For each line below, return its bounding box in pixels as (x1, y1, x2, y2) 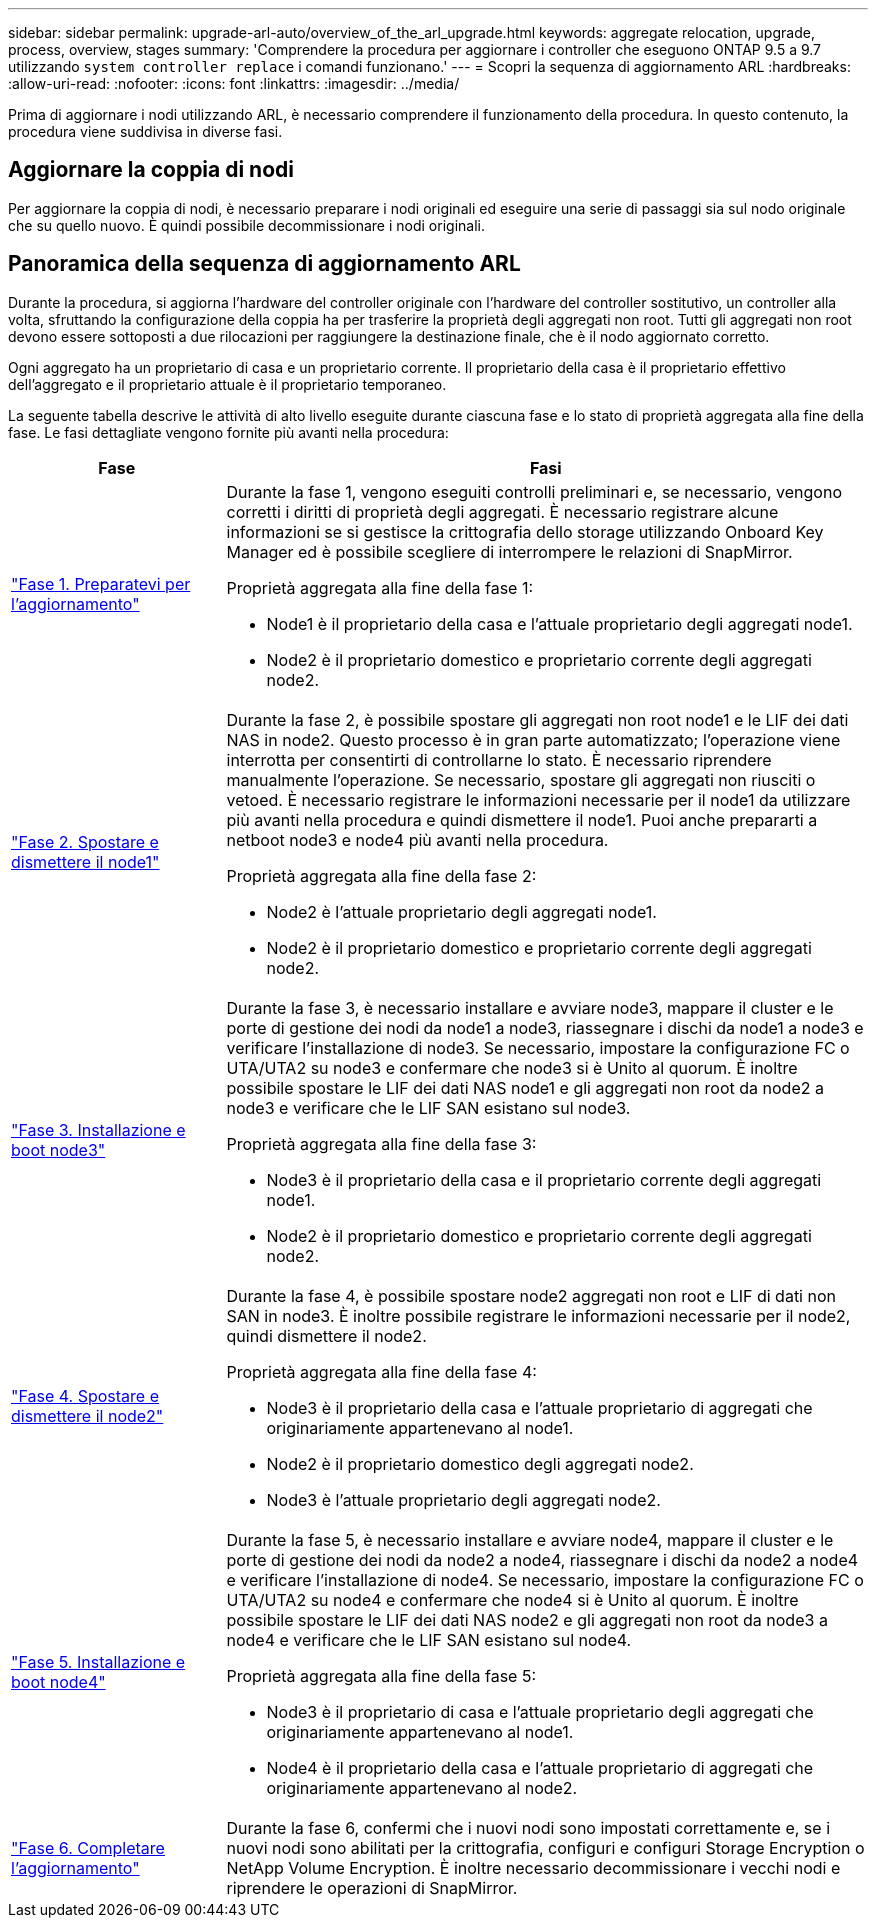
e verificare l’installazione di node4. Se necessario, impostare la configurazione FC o (226, 1569, 864, 1590)
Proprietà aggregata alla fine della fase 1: (226, 577, 534, 598)
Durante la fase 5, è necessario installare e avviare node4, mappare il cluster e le (226, 1529, 834, 1550)
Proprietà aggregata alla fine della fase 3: (226, 1133, 537, 1154)
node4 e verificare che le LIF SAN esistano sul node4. (226, 1629, 632, 1650)
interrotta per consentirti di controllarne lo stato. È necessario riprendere (226, 749, 772, 770)
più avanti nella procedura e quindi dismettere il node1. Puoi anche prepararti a (226, 809, 818, 830)
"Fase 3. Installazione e (11, 1119, 186, 1140)
